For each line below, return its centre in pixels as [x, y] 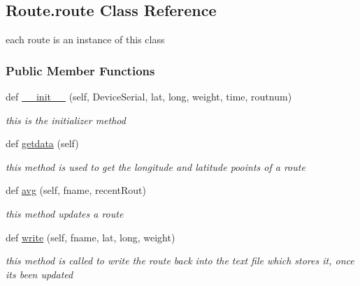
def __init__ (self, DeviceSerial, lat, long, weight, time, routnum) [149, 97]
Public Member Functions [80, 70]
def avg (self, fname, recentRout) [76, 190]
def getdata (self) [42, 143]
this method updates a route [65, 213]
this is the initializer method [66, 120]
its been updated [39, 274]
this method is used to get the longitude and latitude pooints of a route [156, 166]
